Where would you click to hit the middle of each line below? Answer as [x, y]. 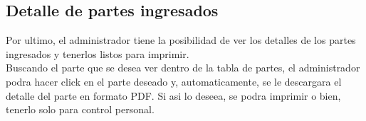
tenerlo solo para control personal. [80, 109]
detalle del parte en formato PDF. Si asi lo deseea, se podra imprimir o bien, [173, 95]
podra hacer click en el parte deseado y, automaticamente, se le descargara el [174, 81]
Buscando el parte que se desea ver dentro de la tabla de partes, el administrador [183, 68]
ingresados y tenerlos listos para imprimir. [98, 53]
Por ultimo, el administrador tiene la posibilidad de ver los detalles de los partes [181, 40]
